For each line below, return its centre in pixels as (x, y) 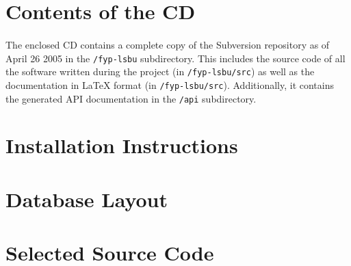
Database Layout (87, 199)
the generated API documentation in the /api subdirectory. (131, 98)
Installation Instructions (122, 145)
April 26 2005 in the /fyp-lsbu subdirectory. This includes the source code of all (175, 58)
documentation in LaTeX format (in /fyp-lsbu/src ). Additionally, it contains (170, 84)
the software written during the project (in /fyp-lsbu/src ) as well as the (160, 71)
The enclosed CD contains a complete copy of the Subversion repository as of (168, 44)
